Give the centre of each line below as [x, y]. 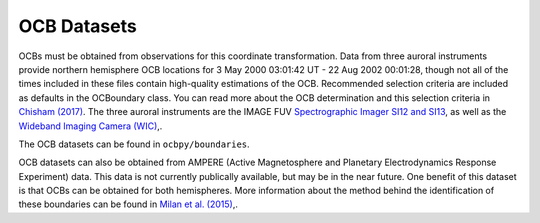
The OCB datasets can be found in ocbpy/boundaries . [134, 144]
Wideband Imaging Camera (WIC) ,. [90, 126]
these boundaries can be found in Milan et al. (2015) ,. [128, 204]
